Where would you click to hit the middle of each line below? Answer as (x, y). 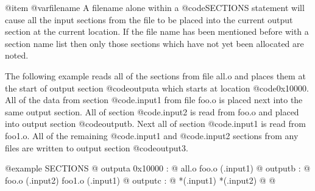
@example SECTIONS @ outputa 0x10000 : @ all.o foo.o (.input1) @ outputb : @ (158, 168)
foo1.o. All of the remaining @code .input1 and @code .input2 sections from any (152, 135)
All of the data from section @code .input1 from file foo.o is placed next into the (154, 100)
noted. (17, 55)
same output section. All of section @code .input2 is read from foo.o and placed (152, 111)
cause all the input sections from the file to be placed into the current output (149, 19)
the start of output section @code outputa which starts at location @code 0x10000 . (157, 88)
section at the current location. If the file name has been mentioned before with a (157, 31)
